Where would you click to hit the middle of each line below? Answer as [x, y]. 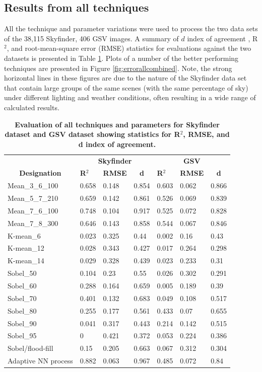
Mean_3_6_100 [33, 185]
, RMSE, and [206, 134]
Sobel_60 [22, 286]
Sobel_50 [22, 273]
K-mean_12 [26, 248]
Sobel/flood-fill [30, 348]
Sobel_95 [22, 336]
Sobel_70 [22, 298]
